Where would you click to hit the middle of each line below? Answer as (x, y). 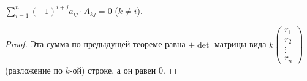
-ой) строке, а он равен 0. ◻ (123, 70)
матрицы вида (241, 44)
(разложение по (34, 70)
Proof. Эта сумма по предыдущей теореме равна (95, 44)
